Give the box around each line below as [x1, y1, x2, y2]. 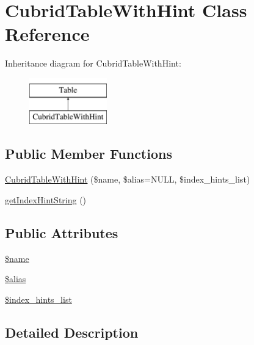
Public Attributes [5, 223, 118, 242]
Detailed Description [5, 322, 139, 341]
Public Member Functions [5, 144, 172, 163]
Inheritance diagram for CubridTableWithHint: [5, 57, 181, 70]
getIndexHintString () [5, 193, 87, 206]
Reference [5, 21, 90, 46]
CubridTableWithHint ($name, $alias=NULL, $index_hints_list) [5, 173, 250, 186]
